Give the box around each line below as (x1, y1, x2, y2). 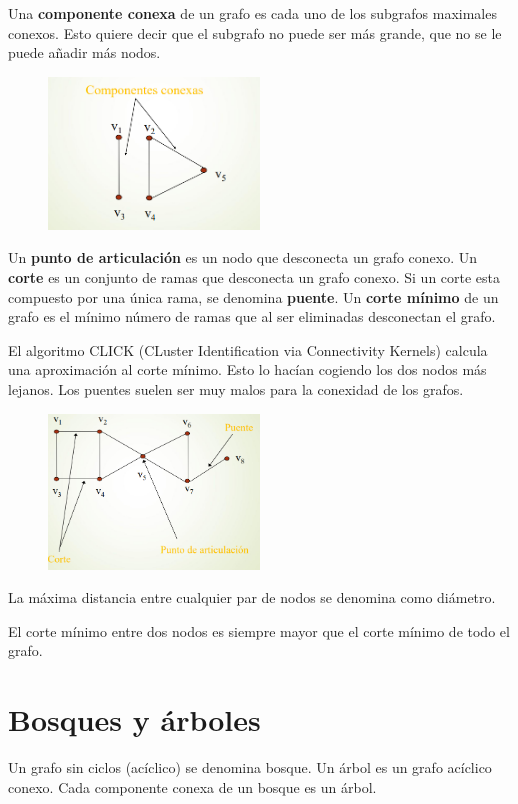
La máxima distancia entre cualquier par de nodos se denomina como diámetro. (8, 587, 496, 608)
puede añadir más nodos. (8, 42, 161, 63)
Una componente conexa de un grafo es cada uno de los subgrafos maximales (8, 3, 497, 23)
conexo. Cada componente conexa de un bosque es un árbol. (8, 776, 377, 797)
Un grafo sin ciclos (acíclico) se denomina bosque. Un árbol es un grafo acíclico (8, 757, 492, 778)
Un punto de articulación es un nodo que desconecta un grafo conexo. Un (8, 247, 478, 268)
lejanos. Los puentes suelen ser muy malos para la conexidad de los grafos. (8, 378, 464, 399)
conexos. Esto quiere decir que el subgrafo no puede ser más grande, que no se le (8, 22, 502, 43)
